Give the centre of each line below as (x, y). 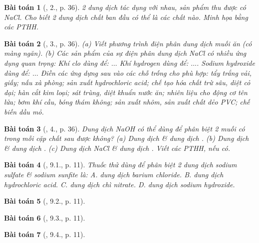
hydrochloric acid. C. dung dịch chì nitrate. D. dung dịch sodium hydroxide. (120, 184)
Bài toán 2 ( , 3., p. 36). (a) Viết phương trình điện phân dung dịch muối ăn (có (128, 43)
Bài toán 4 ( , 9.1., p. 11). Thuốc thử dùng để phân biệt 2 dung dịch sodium (121, 165)
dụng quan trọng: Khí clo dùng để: (56, 62)
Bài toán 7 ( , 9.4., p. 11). (45, 234)
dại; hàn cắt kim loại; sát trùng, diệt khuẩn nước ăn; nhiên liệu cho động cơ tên (126, 92)
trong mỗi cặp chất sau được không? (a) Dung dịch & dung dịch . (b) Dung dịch (127, 138)
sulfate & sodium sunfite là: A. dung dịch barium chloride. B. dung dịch (114, 174)
